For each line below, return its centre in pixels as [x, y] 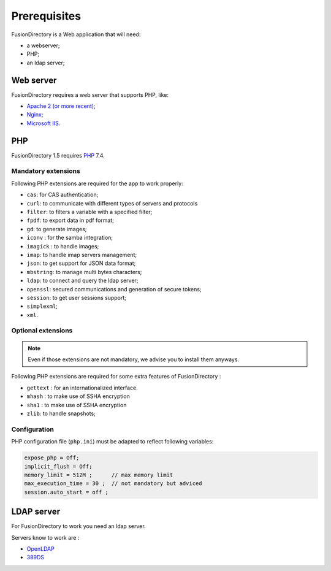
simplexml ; [42, 306]
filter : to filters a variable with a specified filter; [89, 212]
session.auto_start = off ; [66, 492]
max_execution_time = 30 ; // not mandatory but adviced [113, 484]
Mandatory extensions [46, 171]
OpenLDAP [40, 548]
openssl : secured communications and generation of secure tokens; [114, 289]
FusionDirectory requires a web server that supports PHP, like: [90, 94]
